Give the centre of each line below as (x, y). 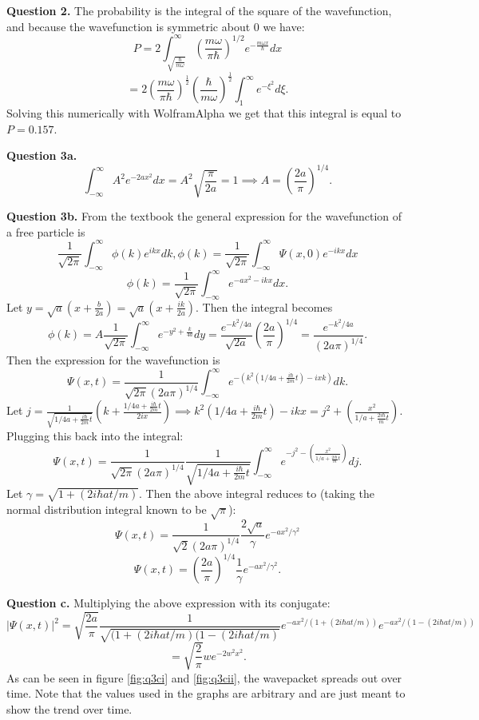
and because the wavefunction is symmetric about (129, 26)
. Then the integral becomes (264, 306)
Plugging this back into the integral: (95, 435)
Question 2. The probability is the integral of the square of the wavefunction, (199, 10)
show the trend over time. (69, 709)
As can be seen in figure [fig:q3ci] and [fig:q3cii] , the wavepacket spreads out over (204, 677)
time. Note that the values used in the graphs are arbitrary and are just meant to (206, 693)
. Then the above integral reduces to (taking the (257, 493)
